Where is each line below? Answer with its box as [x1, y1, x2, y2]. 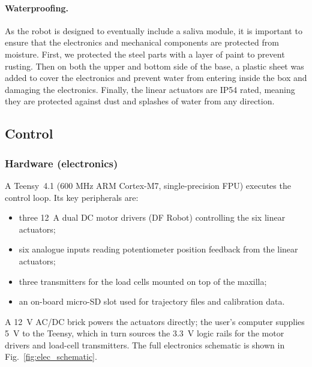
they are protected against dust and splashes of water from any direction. [5, 95, 275, 107]
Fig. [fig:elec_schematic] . [5, 350, 97, 363]
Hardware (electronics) [5, 155, 118, 170]
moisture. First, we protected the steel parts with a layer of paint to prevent [5, 47, 285, 60]
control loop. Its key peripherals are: [5, 191, 139, 203]
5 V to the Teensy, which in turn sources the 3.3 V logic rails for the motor [5, 327, 284, 339]
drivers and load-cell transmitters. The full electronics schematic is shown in [5, 338, 285, 351]
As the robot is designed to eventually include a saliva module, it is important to [5, 24, 302, 37]
